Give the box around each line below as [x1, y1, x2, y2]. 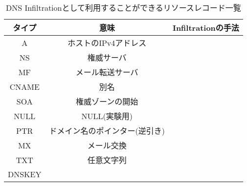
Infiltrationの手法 [172, 22, 239, 33]
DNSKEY [8, 168, 42, 180]
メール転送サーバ [75, 66, 138, 78]
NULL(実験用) [81, 110, 133, 122]
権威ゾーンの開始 [76, 96, 138, 107]
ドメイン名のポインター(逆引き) [49, 125, 165, 136]
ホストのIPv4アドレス [67, 37, 147, 48]
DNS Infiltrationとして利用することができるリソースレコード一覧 [5, 2, 241, 13]
